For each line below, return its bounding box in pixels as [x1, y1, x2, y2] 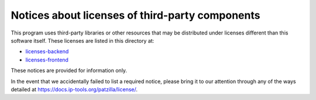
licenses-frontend [25, 56, 68, 63]
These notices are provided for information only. [11, 67, 128, 74]
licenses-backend [25, 48, 69, 55]
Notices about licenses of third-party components [11, 9, 260, 22]
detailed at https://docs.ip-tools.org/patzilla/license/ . [11, 85, 138, 93]
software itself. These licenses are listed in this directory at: [11, 37, 154, 44]
